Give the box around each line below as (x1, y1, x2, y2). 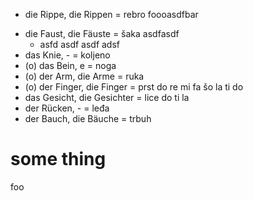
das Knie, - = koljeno (24, 49, 111, 61)
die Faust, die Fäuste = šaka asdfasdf (24, 28, 180, 39)
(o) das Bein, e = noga (24, 60, 117, 71)
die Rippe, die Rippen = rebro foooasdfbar (24, 9, 199, 20)
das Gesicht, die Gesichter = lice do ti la (24, 92, 190, 103)
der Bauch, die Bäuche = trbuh (24, 113, 152, 124)
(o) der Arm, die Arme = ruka (24, 70, 145, 82)
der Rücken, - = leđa (24, 102, 110, 114)
